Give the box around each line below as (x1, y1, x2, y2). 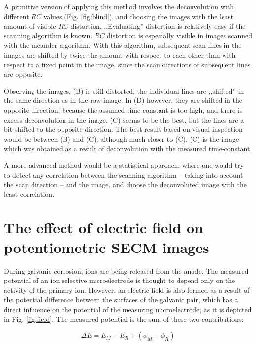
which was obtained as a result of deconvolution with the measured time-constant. (4, 143, 252, 154)
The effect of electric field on (4, 218, 203, 238)
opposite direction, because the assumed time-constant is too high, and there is (4, 104, 243, 115)
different (4, 11, 29, 21)
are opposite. (4, 69, 43, 79)
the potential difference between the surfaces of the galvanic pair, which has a (4, 294, 238, 305)
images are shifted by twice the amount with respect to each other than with (4, 49, 236, 60)
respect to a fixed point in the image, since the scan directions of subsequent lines (4, 59, 251, 69)
